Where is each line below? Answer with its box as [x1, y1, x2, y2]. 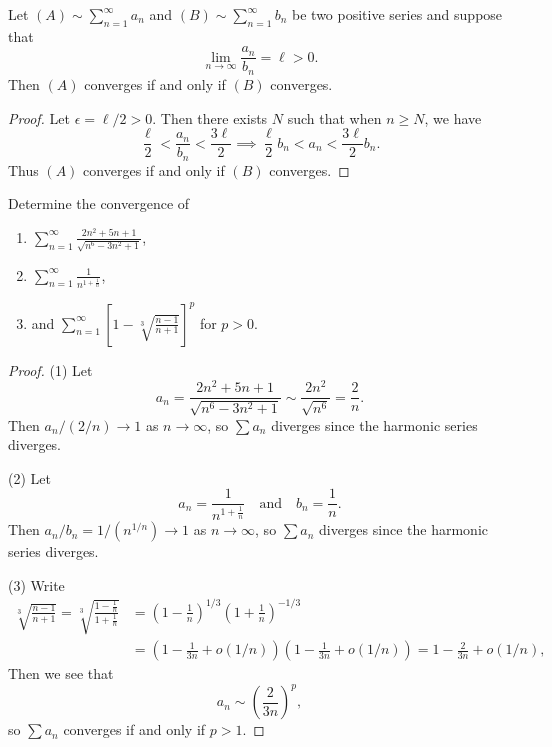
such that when [287, 107, 382, 128]
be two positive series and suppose [292, 4, 503, 24]
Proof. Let [8, 107, 70, 128]
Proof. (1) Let [8, 359, 93, 380]
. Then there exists [152, 107, 268, 128]
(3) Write [8, 574, 65, 595]
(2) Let [8, 467, 51, 488]
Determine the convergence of [8, 193, 190, 214]
